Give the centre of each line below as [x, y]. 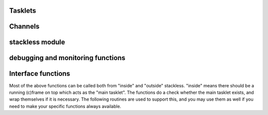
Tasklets [23, 11]
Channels [24, 26]
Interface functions [40, 74]
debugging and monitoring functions [67, 58]
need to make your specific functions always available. [65, 106]
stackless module [37, 42]
